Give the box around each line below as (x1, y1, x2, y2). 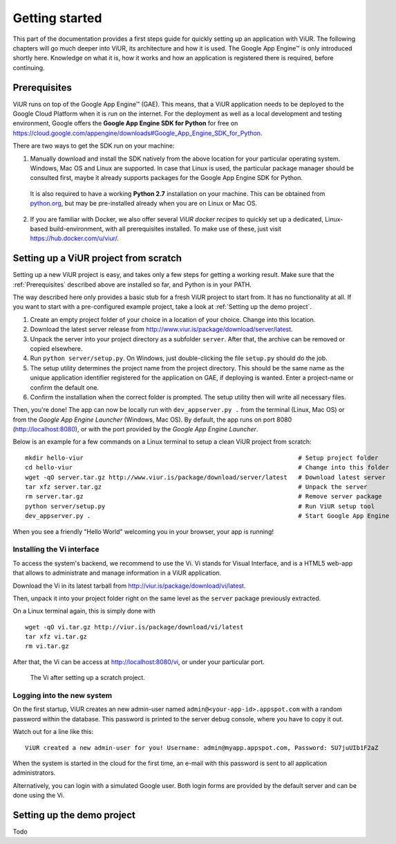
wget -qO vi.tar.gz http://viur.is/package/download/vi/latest (25, 623, 244, 631)
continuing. (12, 63, 45, 72)
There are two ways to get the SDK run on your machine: (12, 142, 175, 150)
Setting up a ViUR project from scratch (12, 253, 182, 264)
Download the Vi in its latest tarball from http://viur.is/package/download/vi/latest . (12, 582, 246, 590)
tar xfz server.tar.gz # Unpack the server (25, 483, 368, 491)
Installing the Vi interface (12, 544, 100, 554)
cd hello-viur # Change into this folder (25, 464, 390, 472)
